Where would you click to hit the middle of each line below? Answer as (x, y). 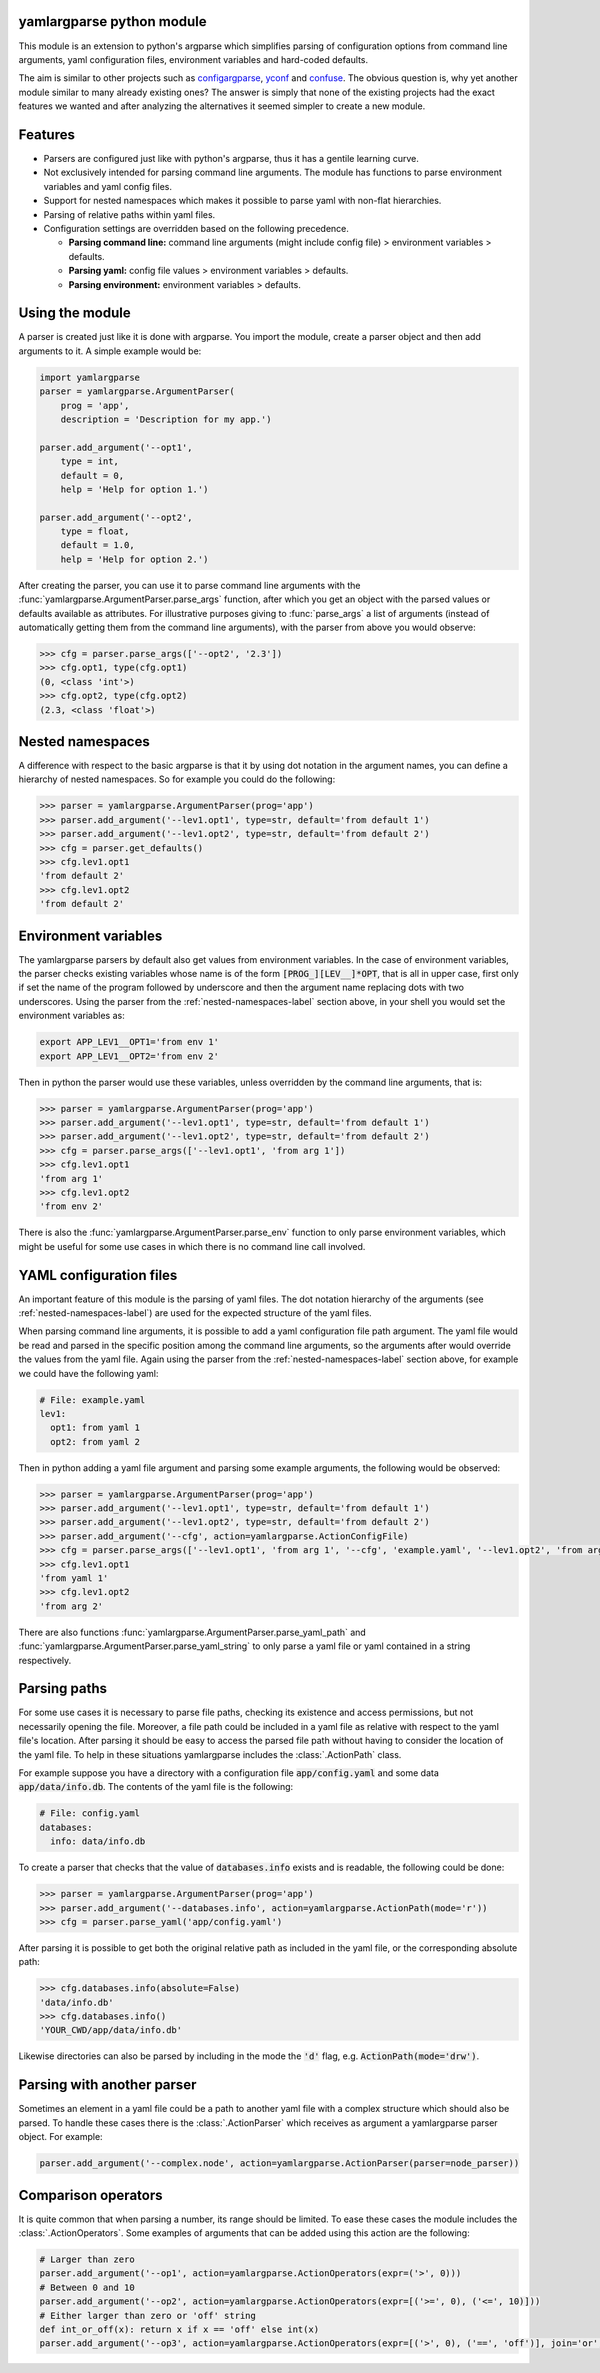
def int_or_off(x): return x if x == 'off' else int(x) (179, 2329)
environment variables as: (71, 1016)
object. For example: (61, 2137)
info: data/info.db (98, 1841)
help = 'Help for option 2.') (134, 559)
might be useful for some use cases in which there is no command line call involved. (192, 1246)
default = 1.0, (97, 545)
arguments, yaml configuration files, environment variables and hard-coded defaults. (193, 59)
